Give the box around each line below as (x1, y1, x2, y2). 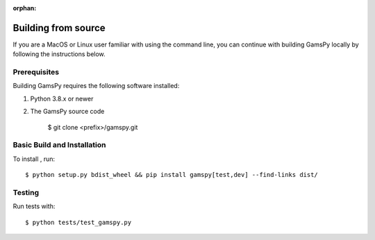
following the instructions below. (12, 50, 106, 58)
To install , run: (12, 155, 56, 163)
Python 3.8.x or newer (30, 94, 94, 103)
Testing (12, 187, 40, 197)
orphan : (12, 4, 37, 12)
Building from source (12, 22, 106, 34)
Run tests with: (12, 202, 56, 211)
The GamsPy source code (30, 108, 105, 116)
